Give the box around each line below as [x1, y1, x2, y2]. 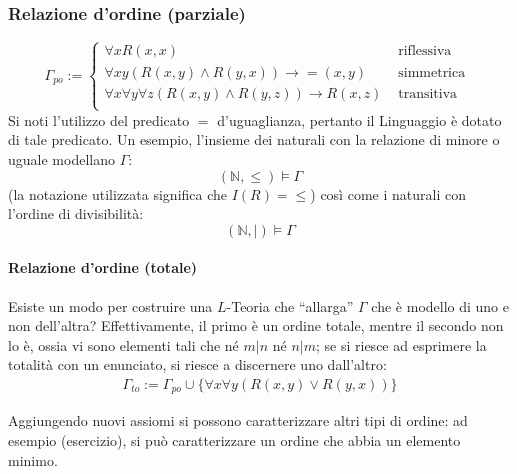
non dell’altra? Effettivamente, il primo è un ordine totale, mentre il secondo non [8, 315, 504, 336]
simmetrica [398, 65, 466, 80]
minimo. [8, 449, 58, 470]
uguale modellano [8, 149, 115, 170]
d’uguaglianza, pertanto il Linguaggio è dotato [217, 109, 502, 130]
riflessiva [398, 44, 452, 59]
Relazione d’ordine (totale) [8, 257, 198, 278]
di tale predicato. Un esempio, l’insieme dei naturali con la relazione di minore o [8, 129, 500, 150]
